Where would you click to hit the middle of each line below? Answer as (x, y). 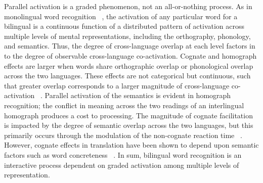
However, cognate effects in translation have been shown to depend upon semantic (131, 145)
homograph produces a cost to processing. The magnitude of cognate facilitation (128, 115)
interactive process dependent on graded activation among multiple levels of (122, 165)
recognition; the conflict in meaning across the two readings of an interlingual (124, 105)
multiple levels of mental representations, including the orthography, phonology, (127, 36)
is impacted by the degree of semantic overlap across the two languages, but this (129, 125)
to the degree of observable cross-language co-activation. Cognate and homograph (130, 55)
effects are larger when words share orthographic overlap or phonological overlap (129, 65)
